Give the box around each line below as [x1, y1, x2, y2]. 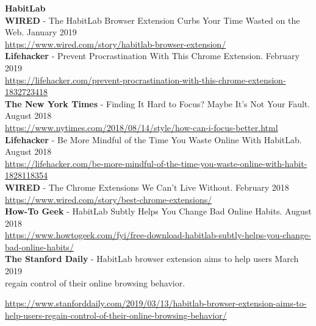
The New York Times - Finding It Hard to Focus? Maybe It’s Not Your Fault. [5, 97, 311, 110]
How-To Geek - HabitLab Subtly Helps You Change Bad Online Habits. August [5, 205, 312, 218]
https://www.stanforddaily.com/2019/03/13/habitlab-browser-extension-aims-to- [5, 297, 307, 310]
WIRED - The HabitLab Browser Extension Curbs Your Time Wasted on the [5, 13, 300, 26]
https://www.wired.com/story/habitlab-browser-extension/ [5, 37, 226, 50]
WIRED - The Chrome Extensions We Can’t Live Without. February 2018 [5, 180, 289, 193]
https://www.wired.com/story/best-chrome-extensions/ [5, 193, 212, 205]
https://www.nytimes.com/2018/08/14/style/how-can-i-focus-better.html [5, 121, 278, 133]
